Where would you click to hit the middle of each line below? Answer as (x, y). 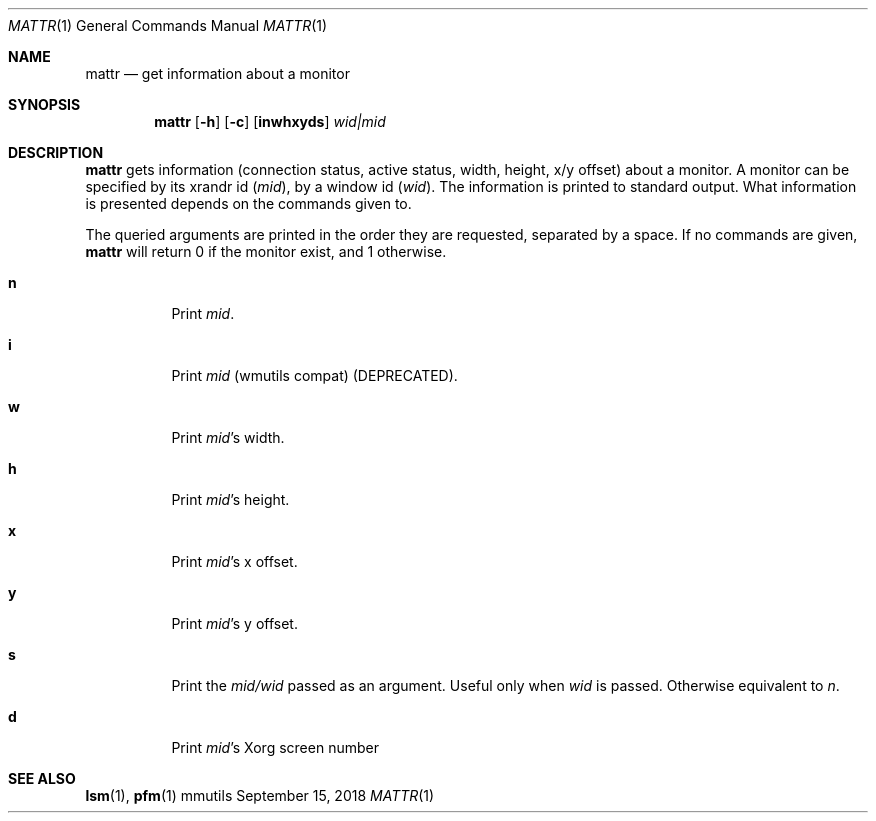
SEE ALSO (42, 778)
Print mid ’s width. (228, 437)
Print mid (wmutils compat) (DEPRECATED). (314, 375)
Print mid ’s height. (230, 499)
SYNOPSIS (44, 104)
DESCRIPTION (56, 152)
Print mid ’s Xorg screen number (275, 747)
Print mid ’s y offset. (234, 623)
